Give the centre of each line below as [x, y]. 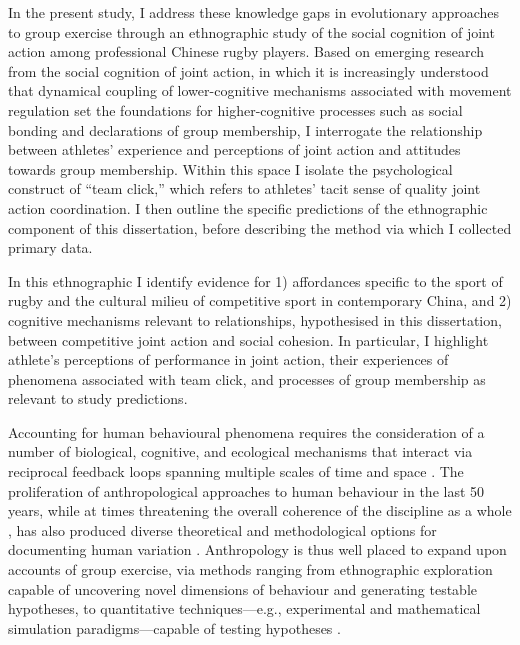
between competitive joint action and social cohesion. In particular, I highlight [248, 339]
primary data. [50, 247]
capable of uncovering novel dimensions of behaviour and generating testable [242, 588]
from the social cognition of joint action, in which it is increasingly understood [248, 70]
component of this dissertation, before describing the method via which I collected [260, 227]
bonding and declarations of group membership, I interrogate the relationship [245, 129]
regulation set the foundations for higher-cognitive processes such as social [235, 109]
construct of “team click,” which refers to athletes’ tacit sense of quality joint [244, 188]
